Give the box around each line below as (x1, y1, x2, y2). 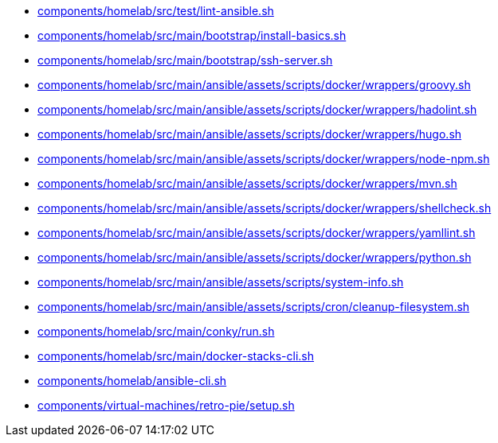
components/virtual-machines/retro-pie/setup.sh (37, 398, 295, 412)
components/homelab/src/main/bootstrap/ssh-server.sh (37, 53, 333, 67)
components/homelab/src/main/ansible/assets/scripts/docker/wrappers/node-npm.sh (37, 152, 490, 165)
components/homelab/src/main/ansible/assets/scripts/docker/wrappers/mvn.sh (37, 177, 457, 190)
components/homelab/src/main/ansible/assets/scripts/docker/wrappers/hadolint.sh (37, 103, 477, 116)
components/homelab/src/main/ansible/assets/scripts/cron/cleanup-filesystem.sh (37, 300, 470, 313)
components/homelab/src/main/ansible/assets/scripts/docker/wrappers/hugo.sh (37, 127, 462, 141)
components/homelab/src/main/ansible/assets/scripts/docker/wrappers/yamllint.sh (37, 226, 476, 239)
